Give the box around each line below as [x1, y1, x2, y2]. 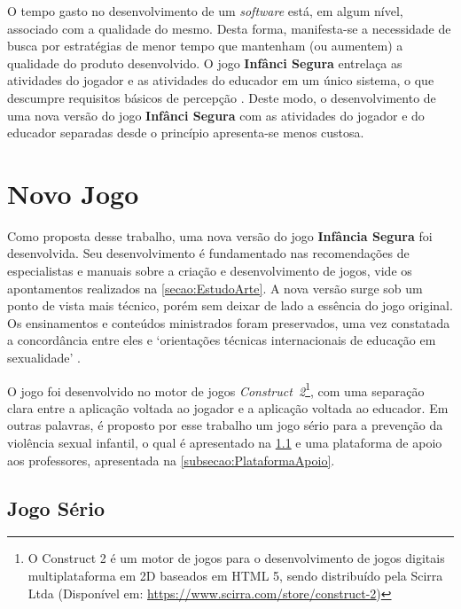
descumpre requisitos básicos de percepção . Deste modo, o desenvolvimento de [7, 88, 436, 106]
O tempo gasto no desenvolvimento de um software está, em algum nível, [7, 2, 403, 20]
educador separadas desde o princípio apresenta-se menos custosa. [7, 123, 364, 142]
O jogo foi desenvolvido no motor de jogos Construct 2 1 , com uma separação [7, 379, 425, 400]
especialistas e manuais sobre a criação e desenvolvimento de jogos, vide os [7, 262, 412, 280]
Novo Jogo [7, 175, 139, 211]
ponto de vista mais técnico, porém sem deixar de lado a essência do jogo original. [7, 296, 453, 315]
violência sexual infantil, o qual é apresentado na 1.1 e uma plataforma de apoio [7, 433, 442, 452]
